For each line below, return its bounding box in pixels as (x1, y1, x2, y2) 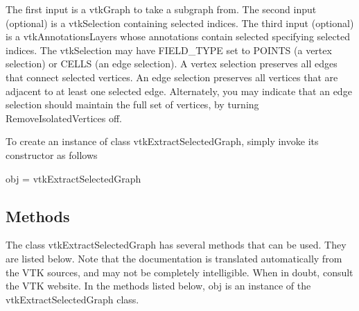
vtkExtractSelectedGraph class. (6, 292, 139, 306)
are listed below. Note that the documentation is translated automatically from (6, 251, 342, 265)
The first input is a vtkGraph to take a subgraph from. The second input (6, 2, 317, 16)
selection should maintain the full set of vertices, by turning (6, 97, 259, 112)
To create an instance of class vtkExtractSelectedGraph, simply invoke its (6, 134, 319, 149)
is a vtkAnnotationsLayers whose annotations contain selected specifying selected (6, 29, 351, 44)
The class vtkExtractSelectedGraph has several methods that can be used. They (6, 237, 347, 252)
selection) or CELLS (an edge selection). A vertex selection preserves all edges (6, 56, 338, 71)
